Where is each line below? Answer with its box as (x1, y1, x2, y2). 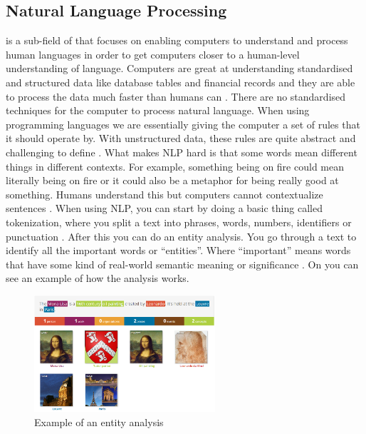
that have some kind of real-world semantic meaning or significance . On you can (6, 256, 359, 271)
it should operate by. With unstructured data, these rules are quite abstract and (6, 131, 356, 146)
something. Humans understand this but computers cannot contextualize (6, 186, 323, 201)
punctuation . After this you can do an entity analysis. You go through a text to (6, 228, 357, 243)
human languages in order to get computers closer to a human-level (6, 46, 300, 61)
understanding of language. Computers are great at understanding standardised (6, 61, 353, 76)
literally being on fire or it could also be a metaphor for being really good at (6, 173, 339, 188)
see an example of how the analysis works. (6, 271, 189, 286)
